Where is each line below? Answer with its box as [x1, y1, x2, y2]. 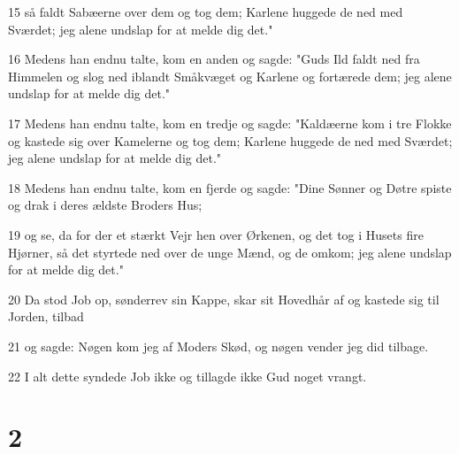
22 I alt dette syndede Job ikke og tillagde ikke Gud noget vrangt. [8, 366, 367, 385]
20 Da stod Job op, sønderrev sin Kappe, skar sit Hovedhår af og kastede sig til [8, 289, 440, 308]
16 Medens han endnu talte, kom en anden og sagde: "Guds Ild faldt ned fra [8, 50, 420, 68]
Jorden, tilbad [8, 307, 84, 326]
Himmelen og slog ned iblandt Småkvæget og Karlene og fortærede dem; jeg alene [8, 66, 452, 85]
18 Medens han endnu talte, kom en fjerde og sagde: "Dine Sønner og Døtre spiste [8, 178, 452, 196]
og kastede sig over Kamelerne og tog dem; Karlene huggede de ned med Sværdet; [8, 131, 453, 150]
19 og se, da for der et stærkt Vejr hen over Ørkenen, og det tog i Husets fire [8, 225, 424, 243]
